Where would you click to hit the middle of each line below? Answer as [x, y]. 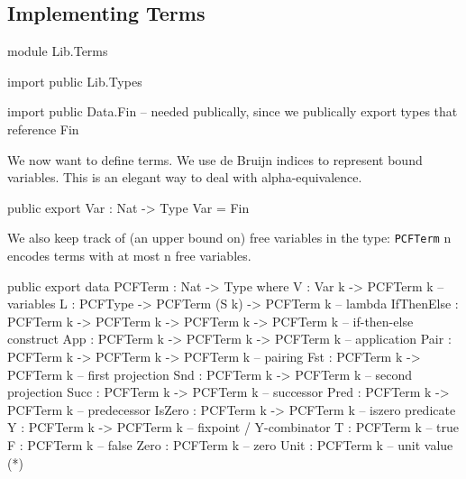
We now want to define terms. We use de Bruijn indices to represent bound [215, 159]
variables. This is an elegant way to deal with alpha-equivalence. [185, 177]
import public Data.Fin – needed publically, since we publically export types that [233, 111]
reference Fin [43, 129]
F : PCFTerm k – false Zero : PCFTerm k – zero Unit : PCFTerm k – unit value [230, 444]
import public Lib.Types [75, 81]
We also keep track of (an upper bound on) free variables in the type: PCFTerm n [229, 238]
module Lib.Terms [58, 51]
